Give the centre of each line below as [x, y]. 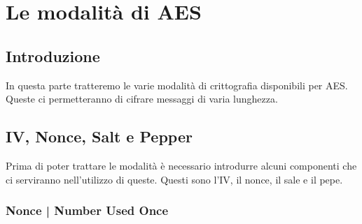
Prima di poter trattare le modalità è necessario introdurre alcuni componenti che [181, 165]
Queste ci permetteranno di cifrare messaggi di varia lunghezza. [142, 99]
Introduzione [53, 55]
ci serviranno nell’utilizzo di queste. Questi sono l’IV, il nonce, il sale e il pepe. [174, 179]
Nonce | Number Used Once [87, 210]
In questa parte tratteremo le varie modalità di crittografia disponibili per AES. [177, 85]
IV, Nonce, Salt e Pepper [99, 136]
